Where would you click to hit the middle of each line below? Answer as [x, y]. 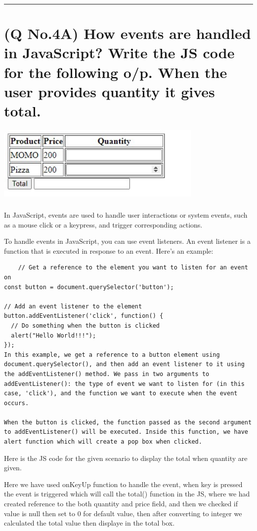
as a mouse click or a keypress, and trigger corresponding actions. [103, 224]
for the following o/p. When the [116, 72]
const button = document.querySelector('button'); [89, 287]
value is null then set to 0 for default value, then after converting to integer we [123, 513]
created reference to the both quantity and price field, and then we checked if [121, 504]
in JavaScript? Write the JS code [119, 53]
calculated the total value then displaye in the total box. [89, 523]
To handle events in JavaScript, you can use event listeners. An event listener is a [127, 241]
